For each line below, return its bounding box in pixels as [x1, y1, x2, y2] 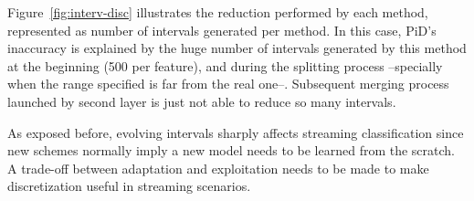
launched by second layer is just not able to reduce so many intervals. [7, 91, 396, 111]
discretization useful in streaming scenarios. [7, 176, 251, 196]
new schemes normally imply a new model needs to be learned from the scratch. [7, 141, 456, 160]
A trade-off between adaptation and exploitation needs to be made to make [7, 158, 429, 177]
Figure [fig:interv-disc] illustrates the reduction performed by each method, [7, 3, 428, 21]
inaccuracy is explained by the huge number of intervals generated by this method [7, 38, 467, 58]
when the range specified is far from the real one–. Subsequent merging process [7, 74, 449, 93]
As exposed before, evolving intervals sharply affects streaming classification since [7, 122, 464, 142]
